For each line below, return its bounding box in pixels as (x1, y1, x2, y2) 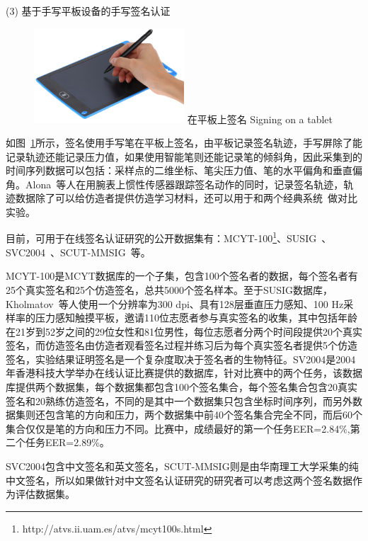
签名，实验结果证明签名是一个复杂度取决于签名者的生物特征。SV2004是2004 (6, 351, 356, 366)
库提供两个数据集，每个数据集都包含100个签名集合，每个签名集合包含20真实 (6, 380, 357, 394)
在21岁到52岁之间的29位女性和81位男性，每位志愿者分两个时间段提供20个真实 (6, 324, 362, 338)
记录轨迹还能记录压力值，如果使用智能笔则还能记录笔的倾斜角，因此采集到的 (6, 149, 362, 164)
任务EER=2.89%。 (25, 435, 110, 450)
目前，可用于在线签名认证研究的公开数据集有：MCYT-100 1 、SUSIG (6, 229, 317, 246)
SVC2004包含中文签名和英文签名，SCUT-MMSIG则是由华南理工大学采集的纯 (6, 459, 359, 474)
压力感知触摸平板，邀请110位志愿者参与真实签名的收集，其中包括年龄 (35, 310, 357, 325)
